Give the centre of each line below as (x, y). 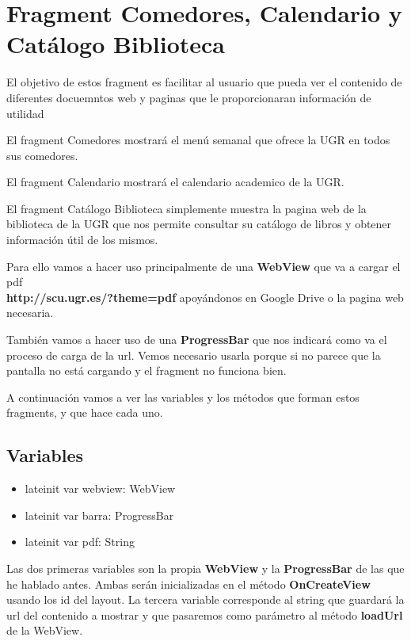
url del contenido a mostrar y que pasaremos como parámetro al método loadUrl (205, 614)
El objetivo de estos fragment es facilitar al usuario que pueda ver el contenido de (204, 82)
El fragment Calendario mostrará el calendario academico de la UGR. (175, 182)
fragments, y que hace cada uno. (85, 412)
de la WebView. (45, 630)
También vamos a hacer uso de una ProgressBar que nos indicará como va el (197, 340)
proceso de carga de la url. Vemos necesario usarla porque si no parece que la (194, 355)
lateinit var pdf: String (80, 542)
